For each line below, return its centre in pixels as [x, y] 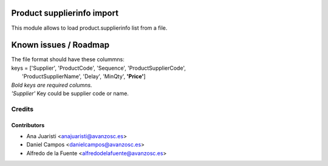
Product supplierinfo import [65, 13]
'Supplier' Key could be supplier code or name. [70, 93]
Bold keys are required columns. [52, 85]
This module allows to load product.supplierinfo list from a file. [89, 28]
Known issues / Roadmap [60, 45]
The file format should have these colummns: [68, 59]
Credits [22, 109]
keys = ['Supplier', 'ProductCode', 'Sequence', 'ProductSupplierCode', [99, 68]
